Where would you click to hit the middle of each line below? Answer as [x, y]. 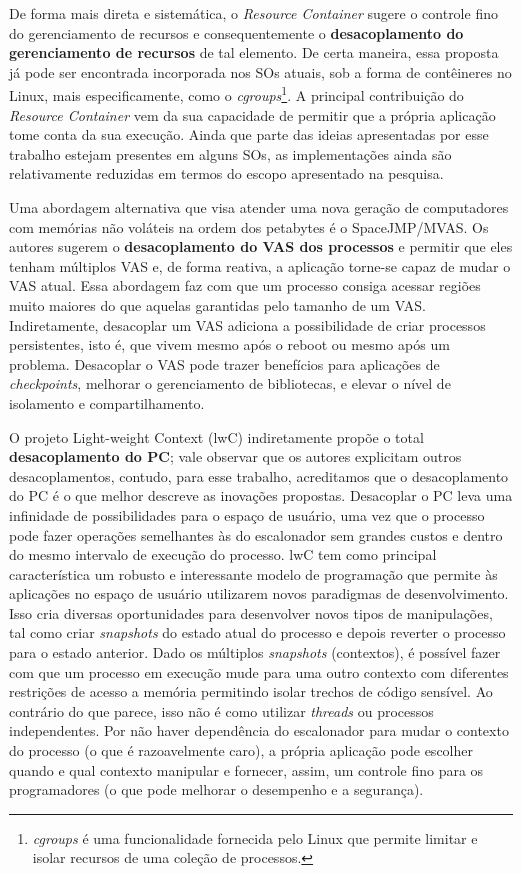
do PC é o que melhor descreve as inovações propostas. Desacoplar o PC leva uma [261, 495]
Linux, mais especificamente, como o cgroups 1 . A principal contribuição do [236, 94]
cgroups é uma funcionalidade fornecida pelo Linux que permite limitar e [255, 837]
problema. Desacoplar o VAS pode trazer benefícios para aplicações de [224, 363]
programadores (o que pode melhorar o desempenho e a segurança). [216, 789]
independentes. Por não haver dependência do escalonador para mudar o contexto [259, 730]
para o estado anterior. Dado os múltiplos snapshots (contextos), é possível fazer [255, 652]
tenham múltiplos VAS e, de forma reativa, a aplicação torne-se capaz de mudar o [260, 265]
